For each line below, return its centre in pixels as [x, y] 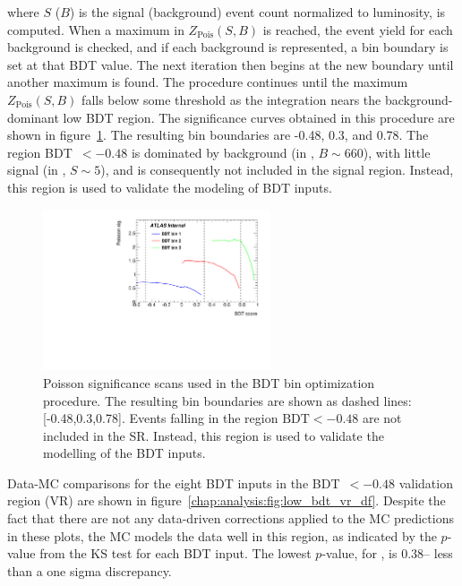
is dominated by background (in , [222, 152]
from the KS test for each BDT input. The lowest [175, 553]
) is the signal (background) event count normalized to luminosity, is [257, 12]
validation [426, 483]
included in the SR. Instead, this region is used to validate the [214, 435]
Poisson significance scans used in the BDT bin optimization [209, 382]
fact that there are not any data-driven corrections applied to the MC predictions [231, 518]
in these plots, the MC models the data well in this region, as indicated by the [222, 535]
